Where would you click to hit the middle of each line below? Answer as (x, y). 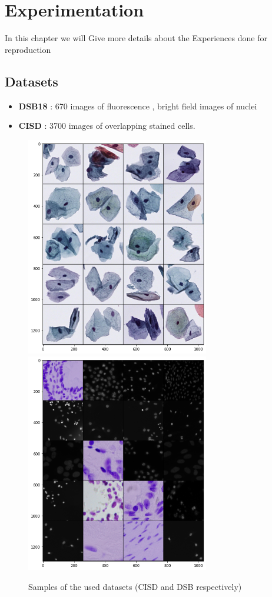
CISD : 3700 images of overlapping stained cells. (107, 126)
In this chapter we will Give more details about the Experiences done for (136, 38)
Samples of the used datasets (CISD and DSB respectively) (135, 586)
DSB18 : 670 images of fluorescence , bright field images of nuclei (138, 106)
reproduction (28, 49)
